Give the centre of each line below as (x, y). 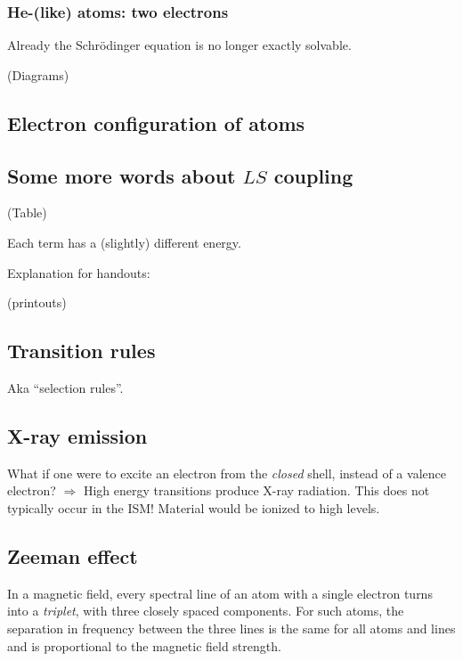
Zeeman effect (73, 555)
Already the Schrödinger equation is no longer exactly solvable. (179, 45)
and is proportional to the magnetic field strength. (144, 645)
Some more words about (122, 175)
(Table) (27, 212)
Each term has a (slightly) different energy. (124, 242)
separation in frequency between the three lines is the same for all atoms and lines (231, 628)
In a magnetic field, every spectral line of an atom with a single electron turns (220, 593)
